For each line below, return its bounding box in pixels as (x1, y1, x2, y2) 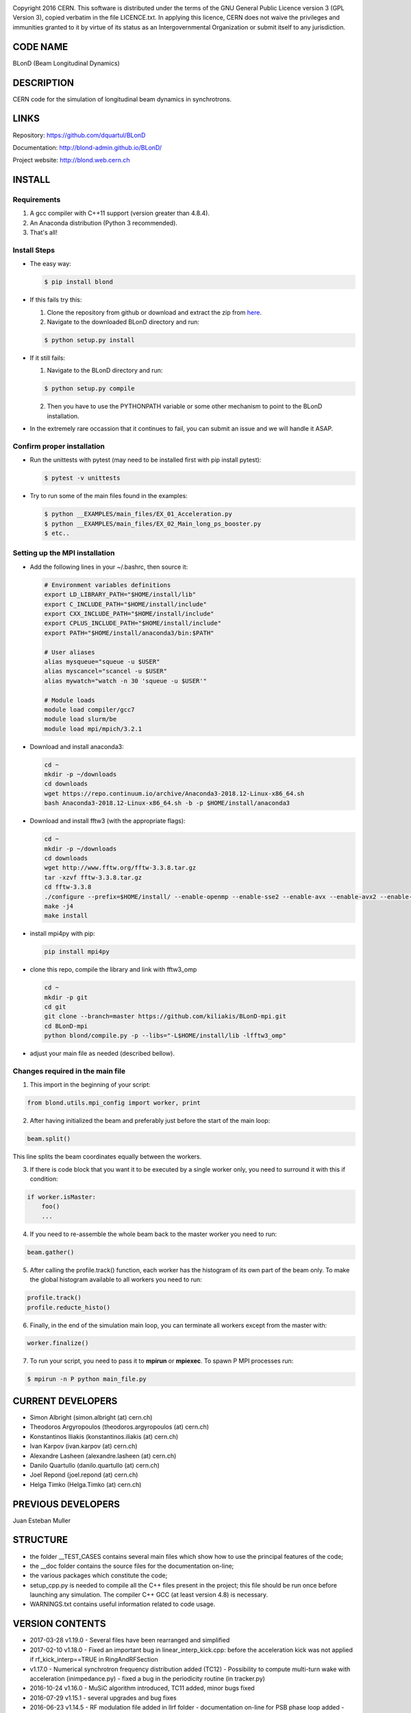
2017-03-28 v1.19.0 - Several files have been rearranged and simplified (29, 1636, 230, 1644)
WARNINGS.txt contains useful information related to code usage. (29, 1600, 216, 1608)
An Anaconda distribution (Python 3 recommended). (29, 219, 178, 227)
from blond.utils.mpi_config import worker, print (27, 1099, 201, 1107)
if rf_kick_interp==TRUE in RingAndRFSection (29, 1655, 158, 1664)
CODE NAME (12, 41, 68, 53)
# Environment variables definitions (44, 581, 171, 589)
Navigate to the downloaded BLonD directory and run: (47, 318, 200, 326)
